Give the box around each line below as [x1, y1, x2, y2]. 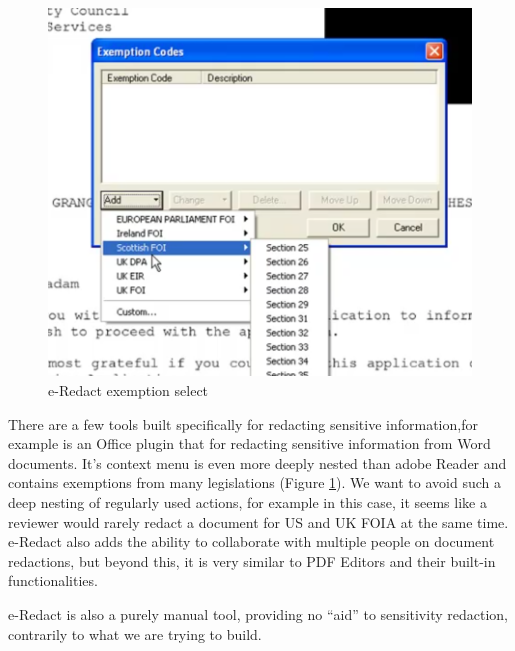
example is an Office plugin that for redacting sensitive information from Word [8, 433, 491, 454]
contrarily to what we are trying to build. [8, 623, 262, 644]
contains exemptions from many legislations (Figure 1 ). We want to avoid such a [8, 472, 501, 493]
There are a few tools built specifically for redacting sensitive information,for [8, 413, 478, 434]
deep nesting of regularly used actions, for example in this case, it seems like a [8, 492, 487, 513]
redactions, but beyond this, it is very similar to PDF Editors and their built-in [8, 550, 496, 571]
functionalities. [8, 570, 98, 591]
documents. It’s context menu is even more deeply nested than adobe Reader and [8, 452, 507, 473]
